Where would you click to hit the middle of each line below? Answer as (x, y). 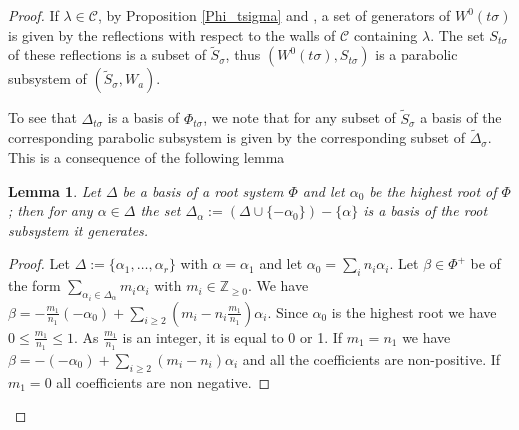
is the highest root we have (414, 311)
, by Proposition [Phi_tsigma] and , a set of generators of (274, 15)
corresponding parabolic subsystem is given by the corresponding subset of (237, 137)
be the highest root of (433, 190)
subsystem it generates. (78, 229)
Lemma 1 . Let (54, 190)
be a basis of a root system (203, 190)
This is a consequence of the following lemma (146, 157)
